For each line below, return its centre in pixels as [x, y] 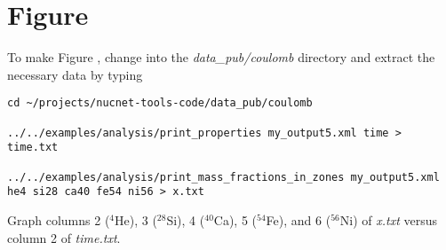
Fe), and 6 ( [299, 219]
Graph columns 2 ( [59, 219]
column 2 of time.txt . [64, 237]
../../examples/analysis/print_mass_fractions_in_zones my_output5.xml [223, 177]
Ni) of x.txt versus [388, 219]
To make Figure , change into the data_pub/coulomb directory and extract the [221, 57]
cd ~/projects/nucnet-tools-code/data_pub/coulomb [160, 103]
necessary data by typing [75, 74]
